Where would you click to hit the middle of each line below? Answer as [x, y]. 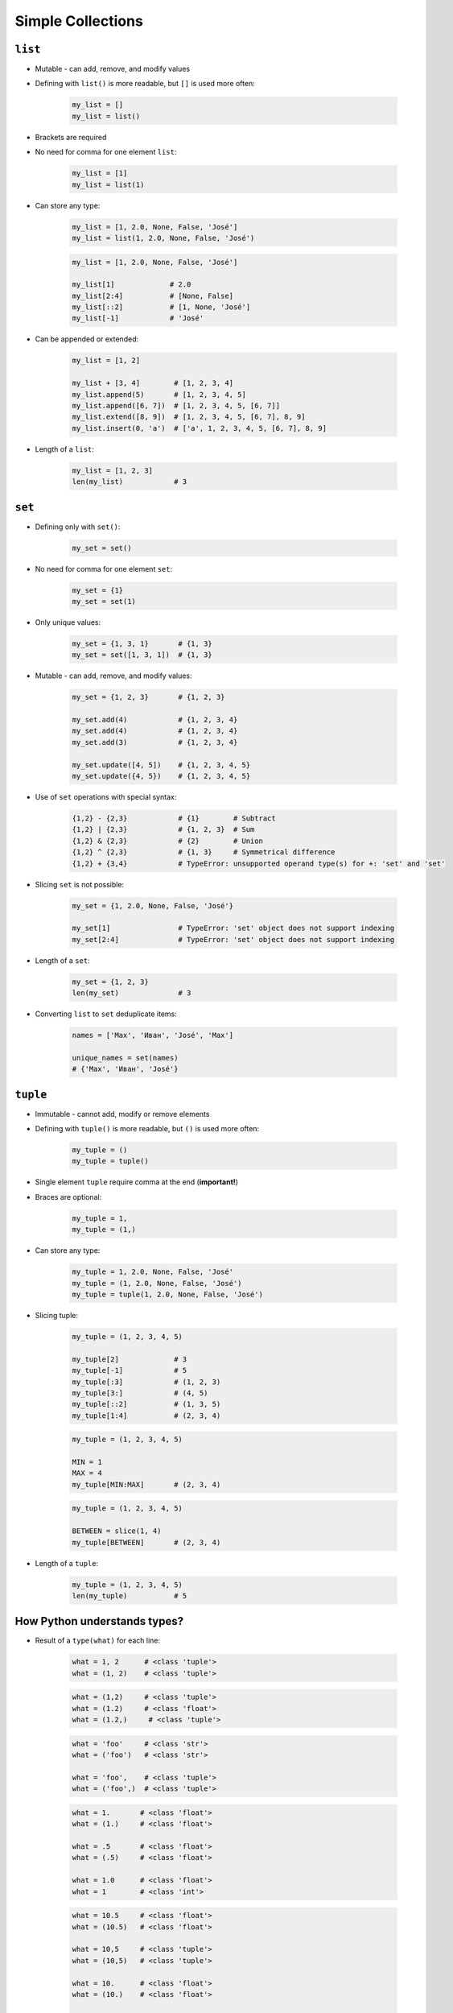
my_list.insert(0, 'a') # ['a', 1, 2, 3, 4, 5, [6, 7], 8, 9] [200, 428]
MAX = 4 [87, 1473]
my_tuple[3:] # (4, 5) [140, 1393]
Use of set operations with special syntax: [106, 797]
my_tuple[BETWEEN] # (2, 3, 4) [146, 1542]
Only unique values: [68, 622]
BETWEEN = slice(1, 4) [117, 1531]
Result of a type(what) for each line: [98, 1641]
